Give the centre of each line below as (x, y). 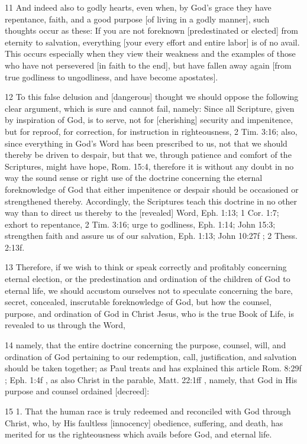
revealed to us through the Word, (65, 325)
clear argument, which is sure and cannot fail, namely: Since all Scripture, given (150, 108)
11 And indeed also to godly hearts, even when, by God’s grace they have (138, 7)
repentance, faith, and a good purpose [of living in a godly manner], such (137, 19)
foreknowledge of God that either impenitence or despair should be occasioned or (152, 189)
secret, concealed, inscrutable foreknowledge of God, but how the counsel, (138, 302)
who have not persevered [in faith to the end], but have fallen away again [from (148, 65)
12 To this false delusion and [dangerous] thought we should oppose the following (152, 97)
